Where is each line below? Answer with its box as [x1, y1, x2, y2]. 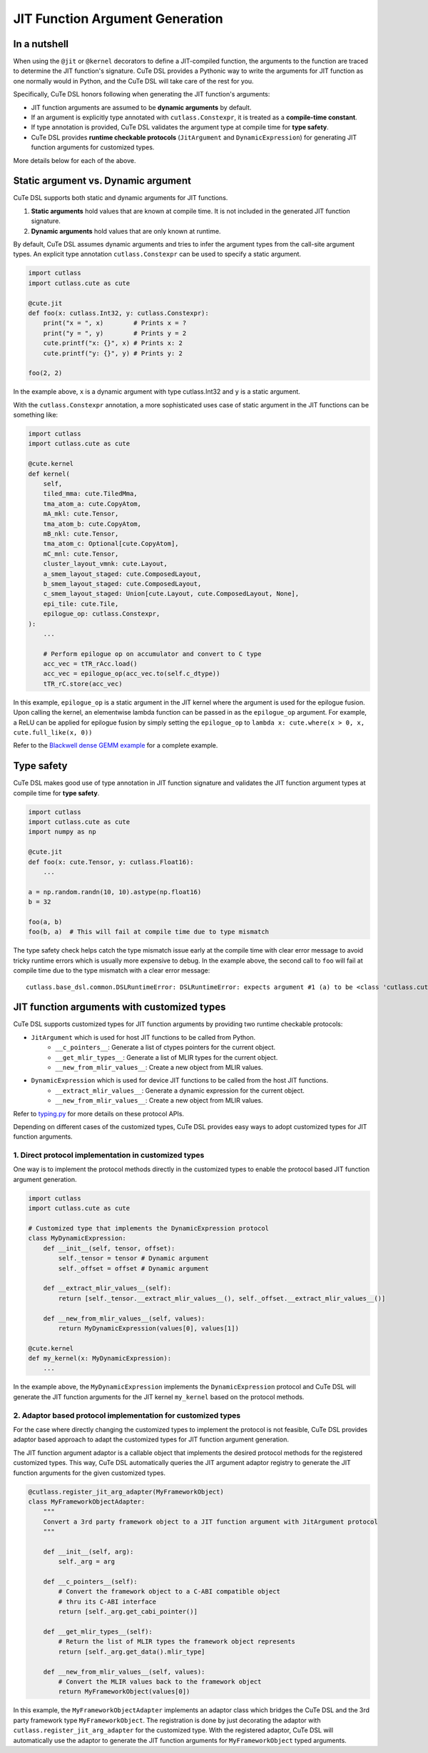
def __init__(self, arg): [43, 1547, 134, 1556]
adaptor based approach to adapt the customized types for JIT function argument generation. [13, 1435, 289, 1444]
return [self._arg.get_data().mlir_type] [58, 1647, 205, 1656]
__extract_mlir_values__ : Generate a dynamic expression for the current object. [55, 1086, 305, 1095]
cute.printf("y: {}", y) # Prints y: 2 [43, 349, 183, 357]
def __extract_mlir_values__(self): [43, 1284, 171, 1293]
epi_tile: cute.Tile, [43, 600, 119, 607]
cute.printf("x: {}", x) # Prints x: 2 [43, 339, 183, 347]
